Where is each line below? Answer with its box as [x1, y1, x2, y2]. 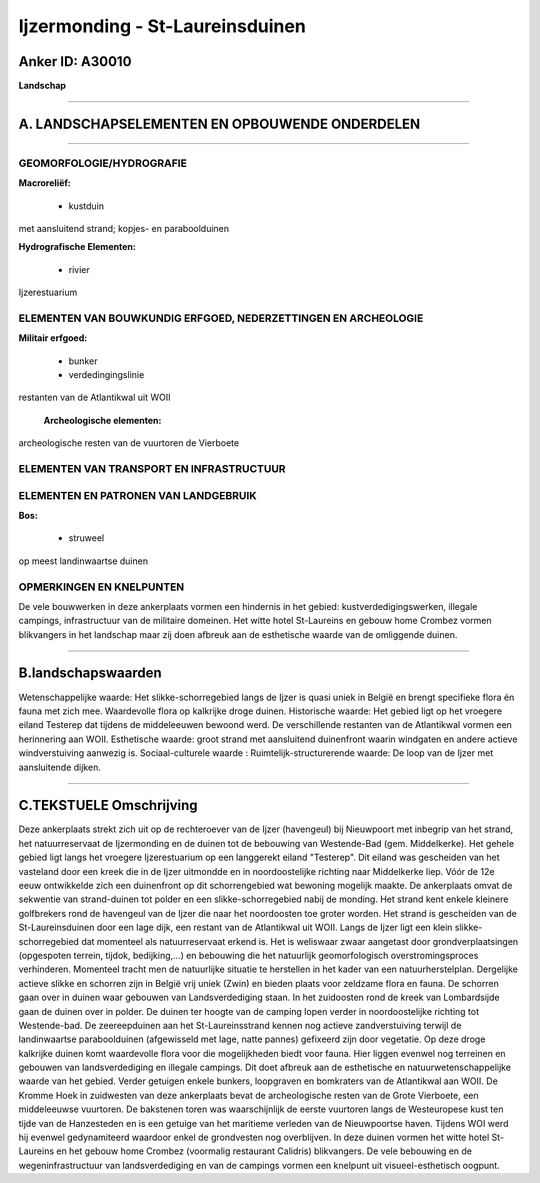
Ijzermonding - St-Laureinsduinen [18, 15, 307, 37]
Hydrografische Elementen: [18, 241, 137, 253]
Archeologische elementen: [43, 414, 162, 426]
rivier [68, 263, 90, 275]
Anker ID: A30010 [18, 53, 132, 70]
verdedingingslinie [68, 369, 145, 381]
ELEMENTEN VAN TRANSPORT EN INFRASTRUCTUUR [18, 462, 286, 476]
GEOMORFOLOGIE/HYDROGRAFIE [18, 156, 187, 170]
